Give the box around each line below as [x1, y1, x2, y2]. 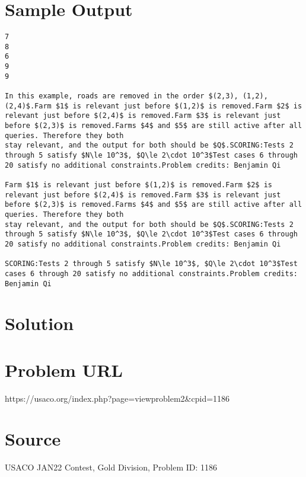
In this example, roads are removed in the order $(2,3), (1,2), [5, 92, 268, 101]
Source [5, 427, 61, 451]
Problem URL [5, 357, 123, 382]
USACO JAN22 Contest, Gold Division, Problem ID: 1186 [5, 461, 218, 473]
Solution [5, 311, 74, 335]
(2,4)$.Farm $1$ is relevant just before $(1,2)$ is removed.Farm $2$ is [5, 101, 302, 110]
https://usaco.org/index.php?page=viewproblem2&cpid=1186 [5, 392, 230, 404]
